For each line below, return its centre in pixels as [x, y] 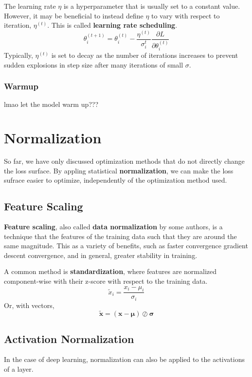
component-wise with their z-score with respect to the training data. [106, 281]
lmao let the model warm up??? [51, 104]
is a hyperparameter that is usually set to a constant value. [152, 6]
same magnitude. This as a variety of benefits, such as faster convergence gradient [126, 246]
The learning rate [30, 6]
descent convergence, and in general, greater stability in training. [101, 255]
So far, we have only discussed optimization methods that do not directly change [124, 161]
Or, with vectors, [29, 305]
